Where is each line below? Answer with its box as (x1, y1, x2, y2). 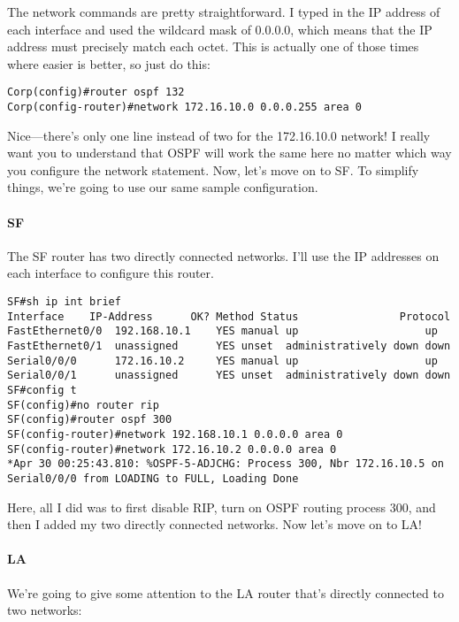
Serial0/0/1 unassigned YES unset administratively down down (7, 369, 451, 382)
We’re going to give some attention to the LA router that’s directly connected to (7, 583, 444, 602)
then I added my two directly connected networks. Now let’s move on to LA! (7, 515, 422, 534)
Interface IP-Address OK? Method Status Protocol (7, 310, 451, 323)
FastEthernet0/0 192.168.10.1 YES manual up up (7, 325, 438, 338)
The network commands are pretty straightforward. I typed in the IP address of (7, 3, 440, 20)
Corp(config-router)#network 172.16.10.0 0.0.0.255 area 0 (7, 101, 362, 114)
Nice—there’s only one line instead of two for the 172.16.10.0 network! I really (7, 126, 431, 144)
